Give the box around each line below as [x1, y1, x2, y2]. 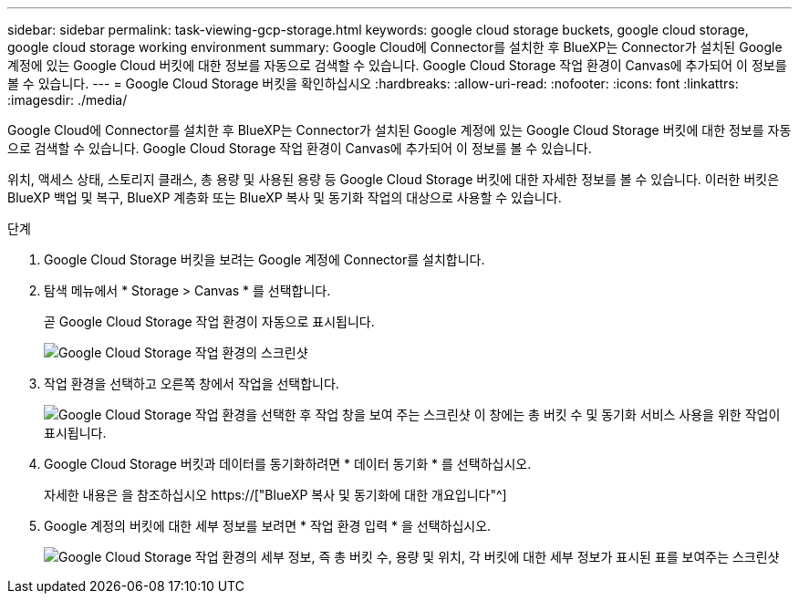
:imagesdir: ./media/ [7, 92, 128, 108]
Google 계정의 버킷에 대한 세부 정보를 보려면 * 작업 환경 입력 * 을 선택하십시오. [44, 518, 492, 534]
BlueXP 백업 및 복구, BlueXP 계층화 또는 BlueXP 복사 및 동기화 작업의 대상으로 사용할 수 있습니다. [7, 190, 562, 205]
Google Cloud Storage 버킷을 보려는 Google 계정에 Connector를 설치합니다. [44, 252, 485, 267]
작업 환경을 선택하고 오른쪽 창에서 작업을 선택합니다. [44, 376, 339, 391]
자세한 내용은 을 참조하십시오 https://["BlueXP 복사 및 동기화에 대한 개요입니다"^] [44, 487, 507, 503]
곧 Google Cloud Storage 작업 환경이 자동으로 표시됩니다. [44, 314, 375, 329]
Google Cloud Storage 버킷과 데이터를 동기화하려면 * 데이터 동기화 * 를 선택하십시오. [44, 456, 532, 471]
